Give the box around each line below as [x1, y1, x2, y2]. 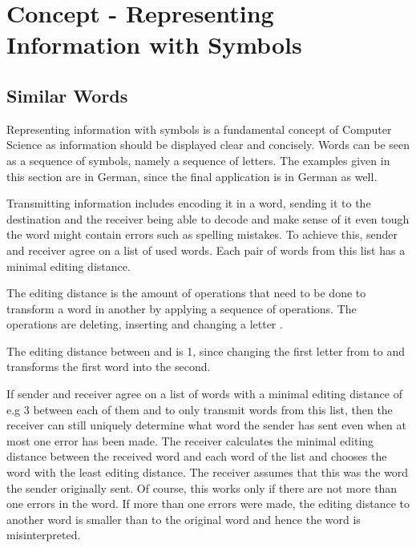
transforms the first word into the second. [6, 358, 211, 375]
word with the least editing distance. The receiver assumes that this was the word [6, 464, 409, 481]
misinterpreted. [6, 526, 81, 543]
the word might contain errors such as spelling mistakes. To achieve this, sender [6, 226, 398, 243]
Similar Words [6, 83, 128, 107]
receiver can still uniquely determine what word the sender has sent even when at [6, 417, 407, 433]
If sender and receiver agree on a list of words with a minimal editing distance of [6, 385, 402, 402]
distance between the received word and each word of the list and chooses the [6, 448, 387, 465]
